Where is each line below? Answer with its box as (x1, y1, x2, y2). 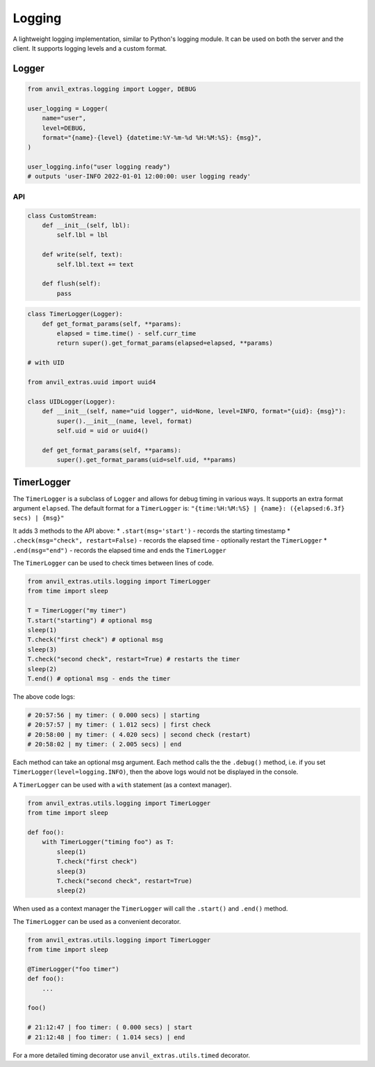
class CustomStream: (27, 212, 97, 220)
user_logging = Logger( (27, 104, 109, 113)
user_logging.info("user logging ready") (27, 163, 171, 171)
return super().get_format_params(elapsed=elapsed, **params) (56, 339, 274, 347)
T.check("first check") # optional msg (27, 636, 163, 644)
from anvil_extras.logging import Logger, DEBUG (27, 85, 197, 93)
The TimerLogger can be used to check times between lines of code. (12, 559, 215, 567)
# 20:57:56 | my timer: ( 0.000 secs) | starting (27, 711, 200, 719)
